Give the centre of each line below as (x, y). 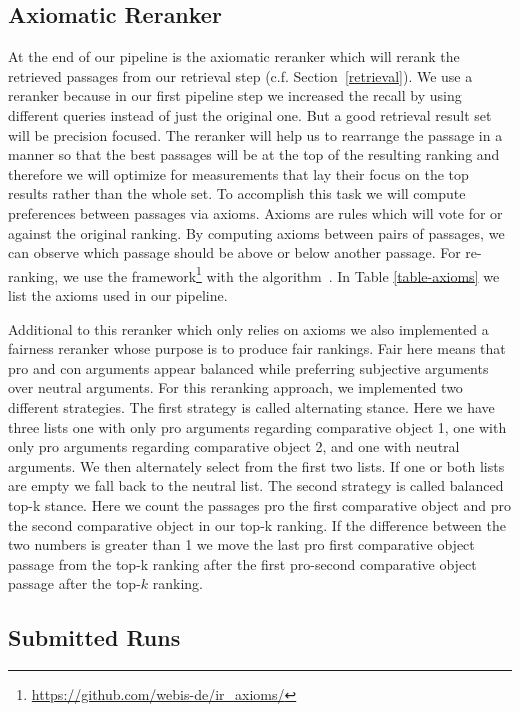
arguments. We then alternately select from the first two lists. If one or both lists (256, 465)
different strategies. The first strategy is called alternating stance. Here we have (251, 406)
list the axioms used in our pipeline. (118, 294)
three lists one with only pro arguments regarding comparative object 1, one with (257, 426)
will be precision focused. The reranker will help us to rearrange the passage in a (255, 134)
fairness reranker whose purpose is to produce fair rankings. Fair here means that (257, 348)
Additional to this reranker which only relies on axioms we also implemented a (248, 328)
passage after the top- (74, 583)
